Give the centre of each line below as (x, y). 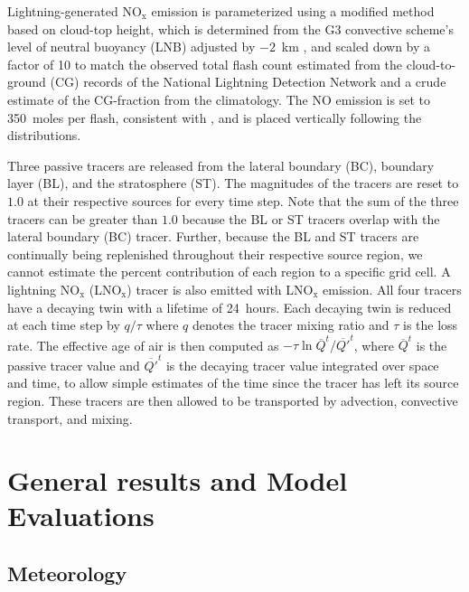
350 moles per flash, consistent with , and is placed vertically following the (215, 117)
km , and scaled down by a (356, 47)
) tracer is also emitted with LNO (220, 289)
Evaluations (81, 516)
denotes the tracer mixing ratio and (291, 325)
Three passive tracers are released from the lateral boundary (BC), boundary (221, 165)
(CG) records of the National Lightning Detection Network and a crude (248, 82)
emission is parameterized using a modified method (293, 11)
